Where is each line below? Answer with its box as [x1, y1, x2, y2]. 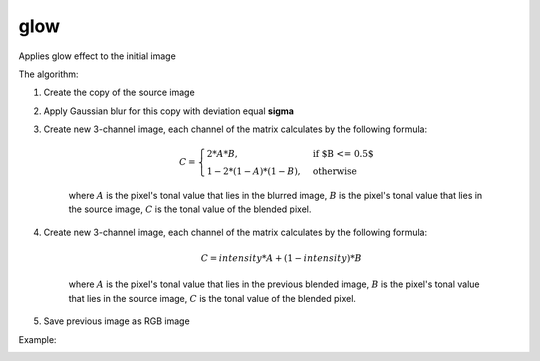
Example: [18, 333, 57, 345]
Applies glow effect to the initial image [18, 50, 177, 62]
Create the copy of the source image [43, 86, 195, 99]
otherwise [312, 166, 357, 177]
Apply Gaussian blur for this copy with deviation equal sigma [43, 105, 295, 117]
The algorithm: [18, 68, 79, 80]
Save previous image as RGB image [43, 315, 190, 327]
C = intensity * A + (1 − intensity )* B [200, 253, 362, 264]
